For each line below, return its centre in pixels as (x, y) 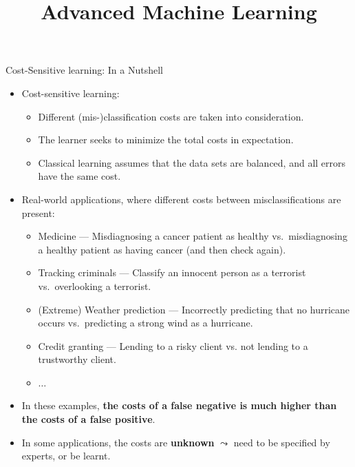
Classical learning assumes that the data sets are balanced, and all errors (192, 162)
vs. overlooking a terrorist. (95, 286)
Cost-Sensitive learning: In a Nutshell (84, 70)
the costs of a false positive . (88, 419)
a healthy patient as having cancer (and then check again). (162, 249)
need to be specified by (282, 442)
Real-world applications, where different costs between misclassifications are (181, 199)
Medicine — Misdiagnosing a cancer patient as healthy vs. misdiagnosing (193, 236)
